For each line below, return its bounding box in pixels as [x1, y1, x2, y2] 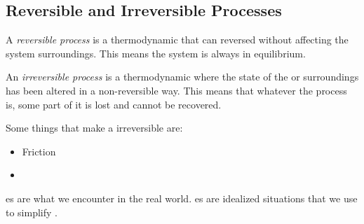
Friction [22, 143, 56, 158]
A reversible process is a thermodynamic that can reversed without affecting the [6, 32, 349, 47]
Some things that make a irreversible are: [6, 120, 183, 135]
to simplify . [6, 204, 58, 219]
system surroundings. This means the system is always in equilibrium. [6, 45, 306, 60]
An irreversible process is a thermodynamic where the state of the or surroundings [6, 69, 359, 84]
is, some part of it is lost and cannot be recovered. [6, 97, 222, 111]
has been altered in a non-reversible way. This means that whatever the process [6, 83, 347, 97]
